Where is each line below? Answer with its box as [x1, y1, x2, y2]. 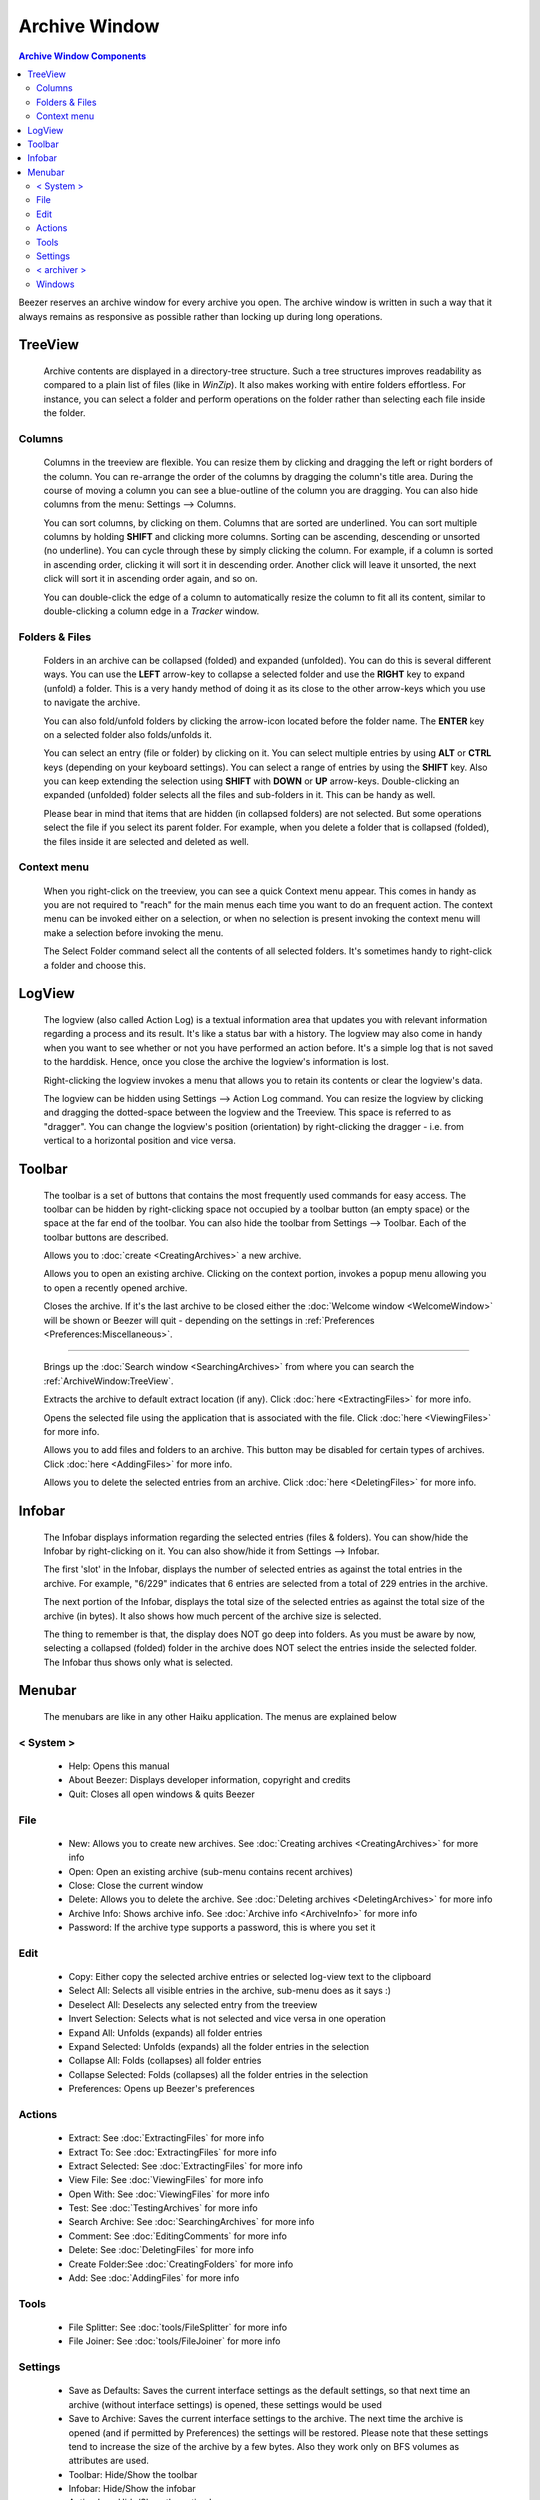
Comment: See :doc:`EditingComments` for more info [68, 2230, 288, 2242]
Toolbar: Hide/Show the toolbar [68, 2468, 198, 2480]
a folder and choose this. [43, 959, 147, 971]
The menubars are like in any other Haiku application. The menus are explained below [43, 1711, 397, 1723]
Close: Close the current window [68, 1879, 204, 1891]
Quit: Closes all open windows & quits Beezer [68, 1788, 255, 1800]
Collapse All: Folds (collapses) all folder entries [68, 2055, 262, 2067]
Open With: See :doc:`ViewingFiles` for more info [68, 2188, 270, 2200]
